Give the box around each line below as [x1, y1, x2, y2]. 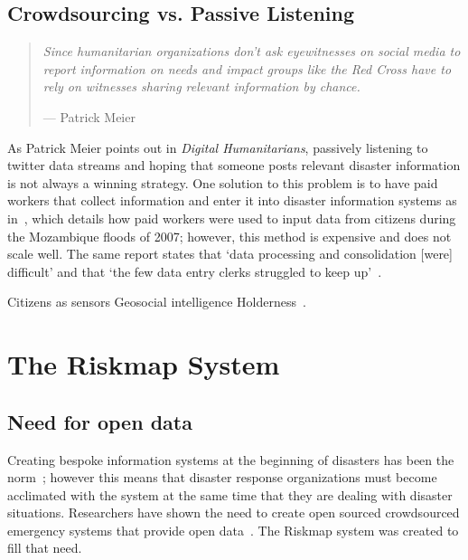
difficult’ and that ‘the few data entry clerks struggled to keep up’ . [7, 261, 382, 280]
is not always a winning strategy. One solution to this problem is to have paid [7, 173, 438, 192]
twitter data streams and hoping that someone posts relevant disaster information [7, 156, 461, 175]
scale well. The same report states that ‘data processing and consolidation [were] [7, 244, 453, 263]
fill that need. [7, 538, 82, 557]
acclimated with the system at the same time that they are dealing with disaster [7, 485, 453, 504]
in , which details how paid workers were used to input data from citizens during [7, 208, 456, 227]
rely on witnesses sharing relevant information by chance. [42, 77, 360, 96]
